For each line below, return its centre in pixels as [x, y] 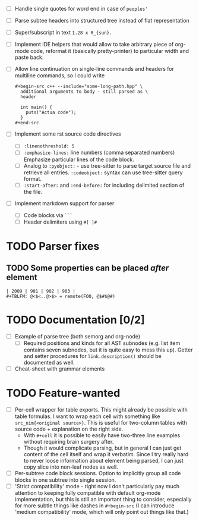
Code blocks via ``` [48, 215]
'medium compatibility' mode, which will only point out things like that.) [102, 512]
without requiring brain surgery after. [69, 441]
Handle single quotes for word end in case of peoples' [81, 9]
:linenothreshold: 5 [49, 146]
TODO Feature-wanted [63, 393]
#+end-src [27, 123]
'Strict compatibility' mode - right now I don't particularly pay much [97, 486]
